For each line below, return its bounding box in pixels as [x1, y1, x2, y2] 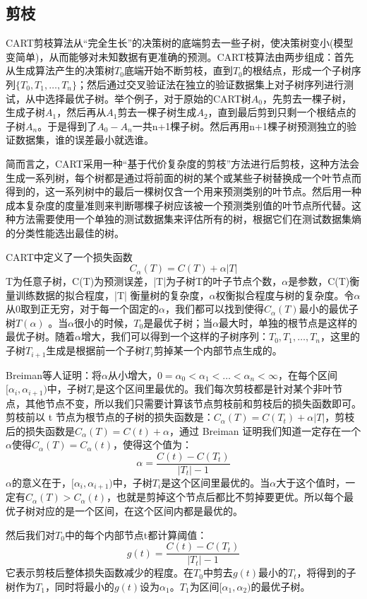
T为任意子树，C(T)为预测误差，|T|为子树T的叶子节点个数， [6, 274, 282, 289]
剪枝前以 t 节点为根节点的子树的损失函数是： [6, 409, 214, 424]
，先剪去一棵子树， [263, 91, 352, 105]
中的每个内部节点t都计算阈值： [64, 527, 207, 542]
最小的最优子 [299, 301, 359, 316]
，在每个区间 [277, 367, 337, 382]
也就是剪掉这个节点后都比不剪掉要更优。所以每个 [116, 489, 344, 504]
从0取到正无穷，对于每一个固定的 [6, 301, 159, 316]
